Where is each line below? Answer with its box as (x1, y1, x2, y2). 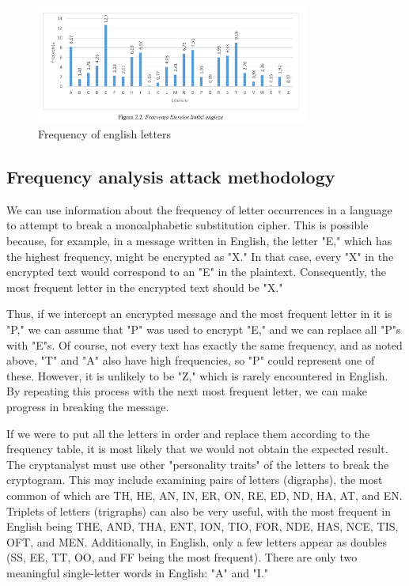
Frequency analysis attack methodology (6, 164, 335, 188)
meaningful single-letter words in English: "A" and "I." (6, 564, 269, 580)
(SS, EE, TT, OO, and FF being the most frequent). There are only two (6, 549, 358, 565)
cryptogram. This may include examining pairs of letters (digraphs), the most (6, 471, 383, 488)
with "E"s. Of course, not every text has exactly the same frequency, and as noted (6, 336, 403, 353)
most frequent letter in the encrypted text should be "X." (6, 278, 283, 295)
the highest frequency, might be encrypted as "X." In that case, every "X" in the (6, 248, 394, 264)
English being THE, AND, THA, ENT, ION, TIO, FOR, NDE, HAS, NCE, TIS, (6, 518, 399, 535)
